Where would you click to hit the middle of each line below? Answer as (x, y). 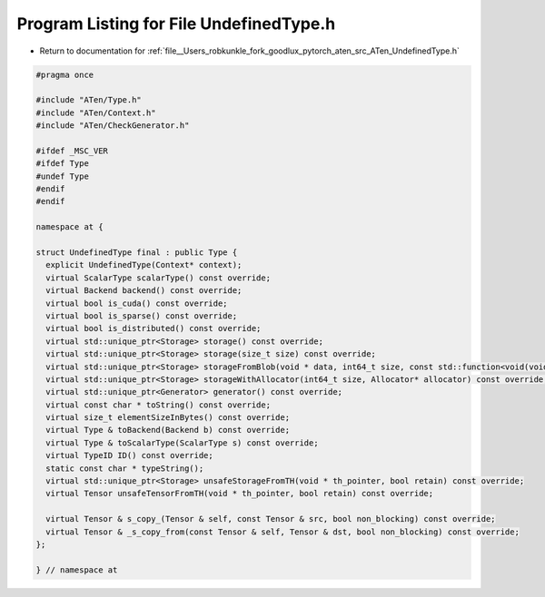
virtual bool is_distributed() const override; (154, 328)
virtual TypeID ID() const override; (129, 455)
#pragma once (65, 74)
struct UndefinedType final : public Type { (137, 253)
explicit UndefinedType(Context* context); (144, 265)
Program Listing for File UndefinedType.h (176, 24)
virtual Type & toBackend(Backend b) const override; (168, 430)
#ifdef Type (63, 164)
